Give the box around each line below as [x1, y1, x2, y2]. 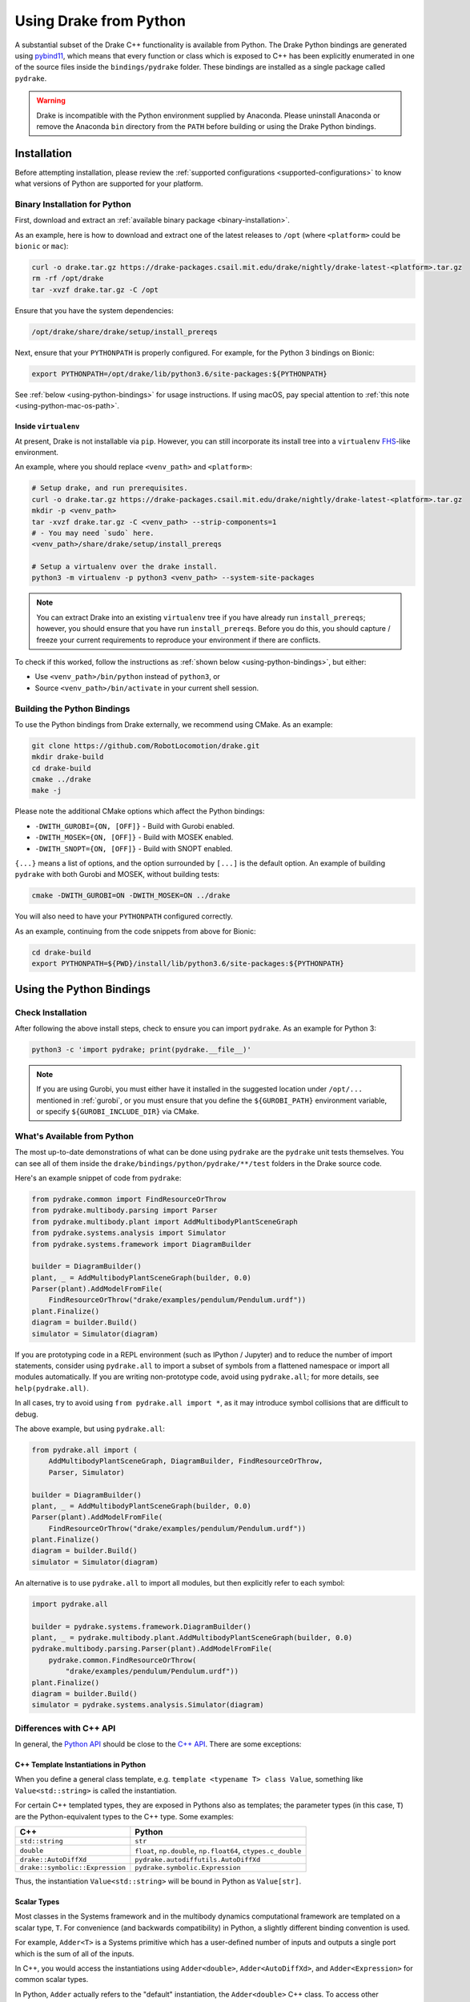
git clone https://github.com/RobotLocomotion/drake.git [31, 741, 260, 750]
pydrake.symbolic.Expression [135, 1863, 241, 1872]
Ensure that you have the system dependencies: [14, 305, 174, 316]
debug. [14, 1409, 39, 1419]
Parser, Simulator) [48, 1468, 126, 1477]
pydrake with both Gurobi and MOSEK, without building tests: [14, 870, 220, 879]
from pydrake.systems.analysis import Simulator [31, 1228, 227, 1237]
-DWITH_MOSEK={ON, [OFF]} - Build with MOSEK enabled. [34, 833, 234, 842]
